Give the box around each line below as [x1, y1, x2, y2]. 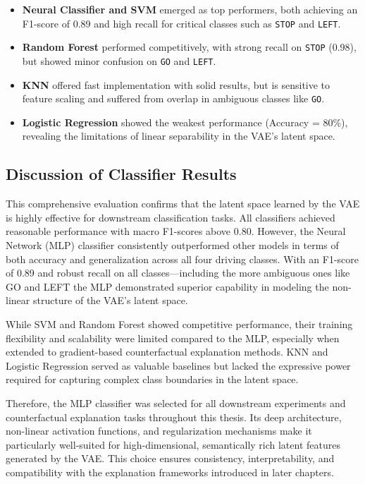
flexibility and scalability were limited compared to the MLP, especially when [6, 330, 340, 345]
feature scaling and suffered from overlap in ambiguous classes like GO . [22, 91, 325, 106]
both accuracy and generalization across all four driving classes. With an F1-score [6, 251, 359, 266]
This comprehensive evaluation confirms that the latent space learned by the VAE [6, 196, 360, 211]
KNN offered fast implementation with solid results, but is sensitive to [22, 77, 330, 92]
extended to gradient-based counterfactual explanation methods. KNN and [6, 344, 328, 359]
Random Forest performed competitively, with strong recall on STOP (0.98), [22, 40, 357, 54]
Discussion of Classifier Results [6, 163, 237, 185]
